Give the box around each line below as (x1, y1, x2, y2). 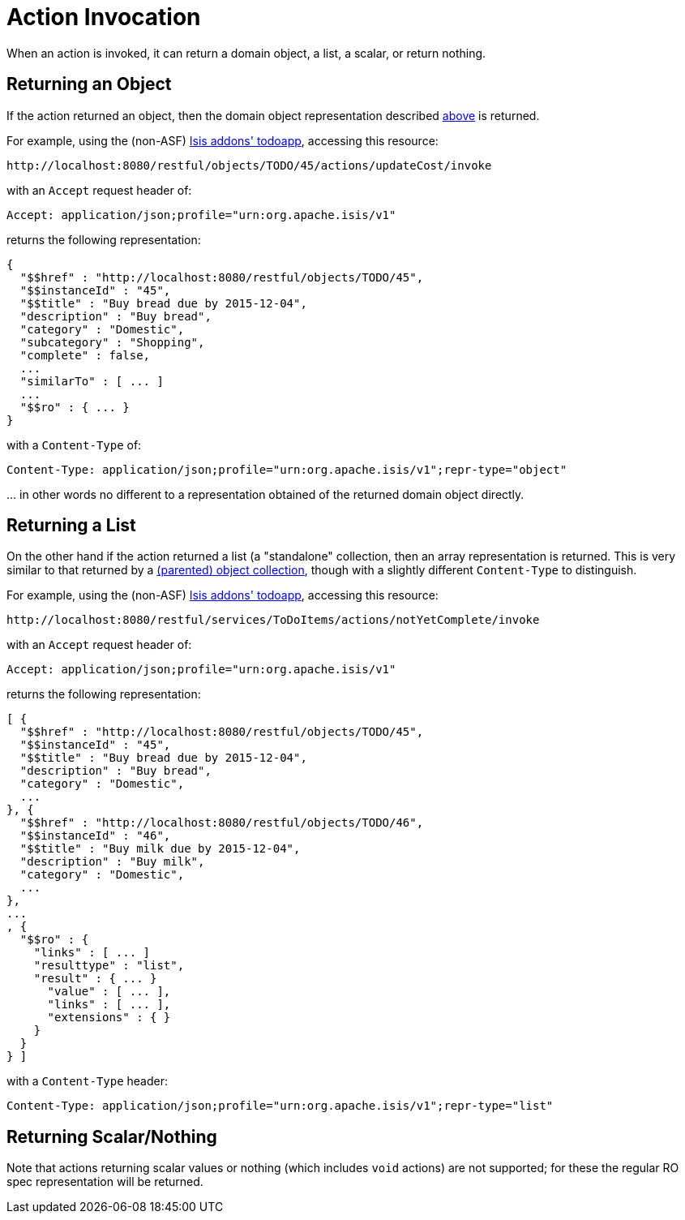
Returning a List (6, 515, 136, 536)
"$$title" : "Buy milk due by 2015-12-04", (19, 842, 301, 856)
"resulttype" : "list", (33, 959, 185, 973)
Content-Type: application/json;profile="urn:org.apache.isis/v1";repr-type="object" (6, 462, 567, 476)
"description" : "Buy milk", (19, 855, 205, 869)
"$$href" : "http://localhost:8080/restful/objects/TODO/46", (19, 816, 424, 830)
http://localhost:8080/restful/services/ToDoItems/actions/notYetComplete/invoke (6, 613, 540, 627)
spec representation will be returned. (6, 1175, 203, 1189)
